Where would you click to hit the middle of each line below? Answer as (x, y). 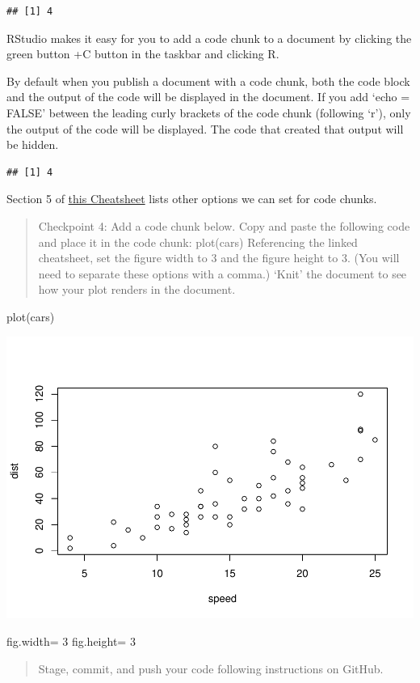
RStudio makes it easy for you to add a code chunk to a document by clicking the (209, 38)
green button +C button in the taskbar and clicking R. (143, 54)
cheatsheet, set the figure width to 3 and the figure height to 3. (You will (219, 258)
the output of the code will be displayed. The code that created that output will (205, 128)
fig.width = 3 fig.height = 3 (71, 641)
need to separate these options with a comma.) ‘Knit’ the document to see (223, 273)
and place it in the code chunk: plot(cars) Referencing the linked (198, 242)
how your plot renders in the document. (137, 289)
